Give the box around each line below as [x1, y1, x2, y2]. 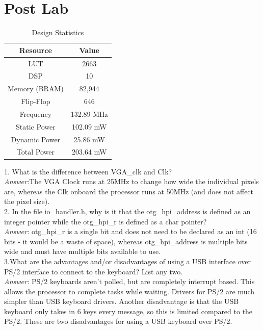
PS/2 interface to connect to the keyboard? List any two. [4, 266, 183, 276]
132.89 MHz [70, 108, 108, 119]
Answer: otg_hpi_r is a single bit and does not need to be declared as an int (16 [4, 226, 257, 237]
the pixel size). [4, 196, 50, 207]
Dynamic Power [11, 134, 61, 144]
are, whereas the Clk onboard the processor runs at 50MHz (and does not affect [4, 186, 254, 196]
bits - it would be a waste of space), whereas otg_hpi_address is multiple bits [4, 236, 248, 246]
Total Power [16, 146, 55, 157]
